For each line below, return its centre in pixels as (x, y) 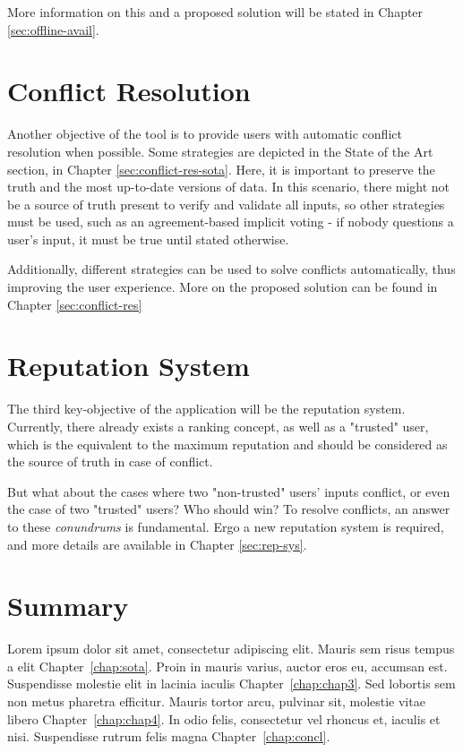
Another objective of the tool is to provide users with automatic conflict (205, 134)
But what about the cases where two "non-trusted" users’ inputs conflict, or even (229, 491)
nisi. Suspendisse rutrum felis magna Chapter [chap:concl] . (169, 736)
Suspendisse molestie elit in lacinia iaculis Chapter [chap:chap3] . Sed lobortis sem (231, 684)
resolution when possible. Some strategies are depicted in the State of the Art (220, 151)
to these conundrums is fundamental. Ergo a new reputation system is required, (226, 526)
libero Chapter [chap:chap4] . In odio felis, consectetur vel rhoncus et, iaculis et (224, 718)
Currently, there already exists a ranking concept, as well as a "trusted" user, (218, 426)
